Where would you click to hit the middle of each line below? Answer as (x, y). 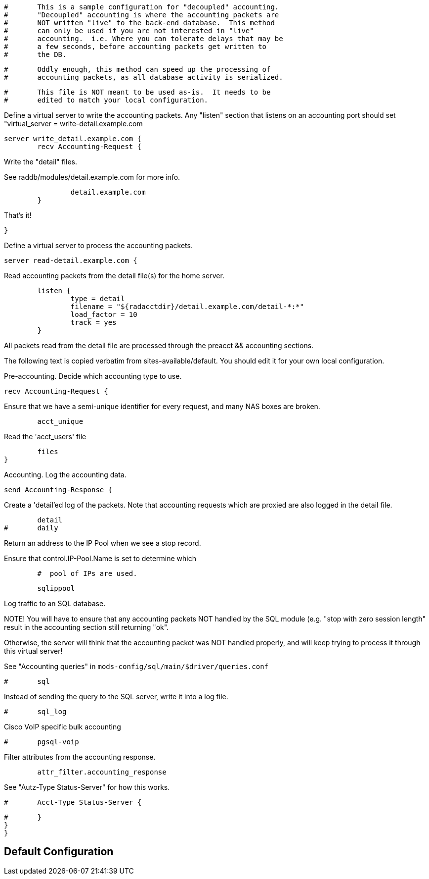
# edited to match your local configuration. (106, 100)
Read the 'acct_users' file (45, 437)
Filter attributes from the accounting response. (80, 757)
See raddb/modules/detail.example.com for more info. (92, 177)
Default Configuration (59, 852)
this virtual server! (33, 651)
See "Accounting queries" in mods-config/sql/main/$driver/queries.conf (136, 666)
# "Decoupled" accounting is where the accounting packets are (142, 15)
